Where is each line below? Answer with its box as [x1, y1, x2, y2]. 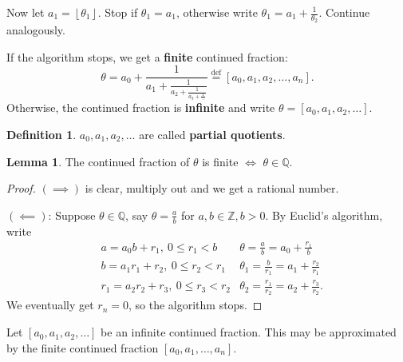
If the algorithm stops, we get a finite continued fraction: [6, 48, 288, 65]
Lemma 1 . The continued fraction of [6, 153, 190, 169]
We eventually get [6, 296, 94, 313]
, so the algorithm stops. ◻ [128, 296, 263, 313]
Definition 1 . [6, 125, 77, 142]
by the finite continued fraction [6, 339, 159, 356]
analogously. [6, 22, 65, 38]
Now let [6, 4, 45, 20]
